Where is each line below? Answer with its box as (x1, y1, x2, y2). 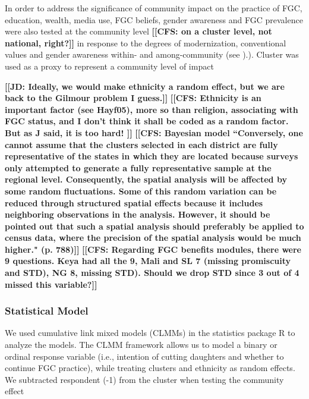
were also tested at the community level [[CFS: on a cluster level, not (5, 25, 272, 37)
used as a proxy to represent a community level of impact (5, 59, 214, 72)
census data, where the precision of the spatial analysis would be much (5, 231, 301, 244)
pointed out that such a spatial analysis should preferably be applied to (5, 219, 304, 232)
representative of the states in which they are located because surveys (5, 150, 298, 162)
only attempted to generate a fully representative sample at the (5, 161, 272, 174)
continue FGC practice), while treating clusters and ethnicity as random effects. (5, 362, 295, 374)
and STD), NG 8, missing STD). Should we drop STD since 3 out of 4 (5, 266, 299, 279)
